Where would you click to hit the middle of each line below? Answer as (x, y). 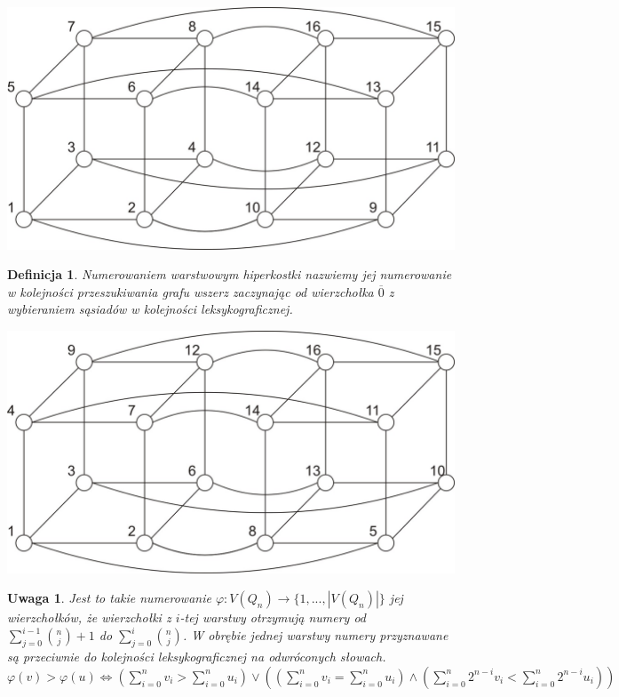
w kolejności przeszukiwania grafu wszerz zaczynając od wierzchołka (190, 291)
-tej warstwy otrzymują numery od (273, 617)
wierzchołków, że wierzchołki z (89, 617)
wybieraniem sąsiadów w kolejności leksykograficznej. (150, 309)
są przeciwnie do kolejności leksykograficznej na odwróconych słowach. (197, 657)
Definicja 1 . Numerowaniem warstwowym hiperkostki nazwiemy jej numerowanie (230, 274)
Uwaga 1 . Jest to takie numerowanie (109, 598)
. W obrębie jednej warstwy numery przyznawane (315, 635)
